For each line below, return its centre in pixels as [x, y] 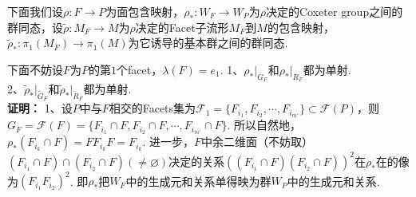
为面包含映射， [145, 11]
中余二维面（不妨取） [258, 142]
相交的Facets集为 [153, 108]
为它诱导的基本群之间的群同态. [208, 43]
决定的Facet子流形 [182, 27]
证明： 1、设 [40, 108]
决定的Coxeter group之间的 [335, 11]
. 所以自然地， [264, 125]
